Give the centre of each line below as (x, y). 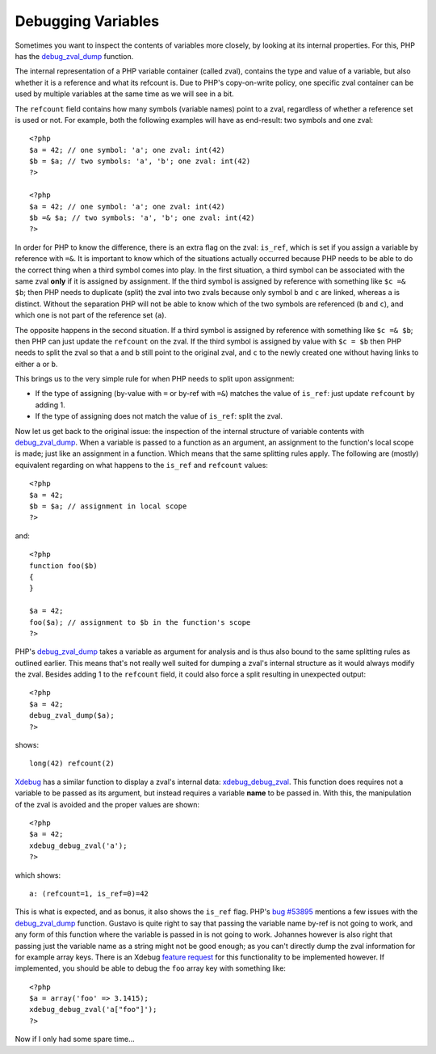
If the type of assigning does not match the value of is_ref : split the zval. (159, 416)
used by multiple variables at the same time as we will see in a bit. (124, 94)
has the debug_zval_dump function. (74, 56)
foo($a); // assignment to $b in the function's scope (140, 622)
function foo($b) (63, 565)
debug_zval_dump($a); (72, 716)
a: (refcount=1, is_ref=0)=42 (89, 894)
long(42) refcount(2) (72, 763)
